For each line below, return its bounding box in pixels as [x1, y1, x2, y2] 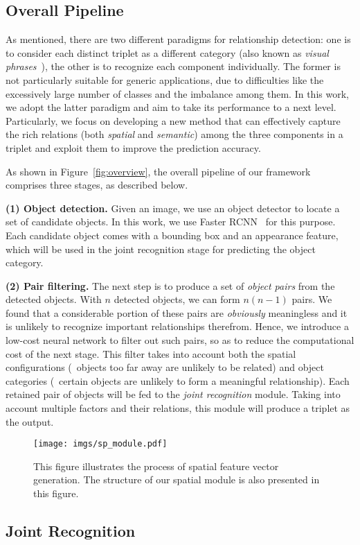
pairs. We [291, 292, 332, 306]
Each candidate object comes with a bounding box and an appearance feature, [6, 227, 339, 242]
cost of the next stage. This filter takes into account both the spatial [6, 346, 296, 361]
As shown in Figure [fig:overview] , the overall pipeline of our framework [6, 164, 311, 178]
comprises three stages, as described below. [6, 178, 188, 192]
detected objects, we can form [114, 292, 240, 306]
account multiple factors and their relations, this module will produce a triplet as [6, 401, 350, 415]
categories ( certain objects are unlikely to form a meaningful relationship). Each [6, 373, 350, 388]
